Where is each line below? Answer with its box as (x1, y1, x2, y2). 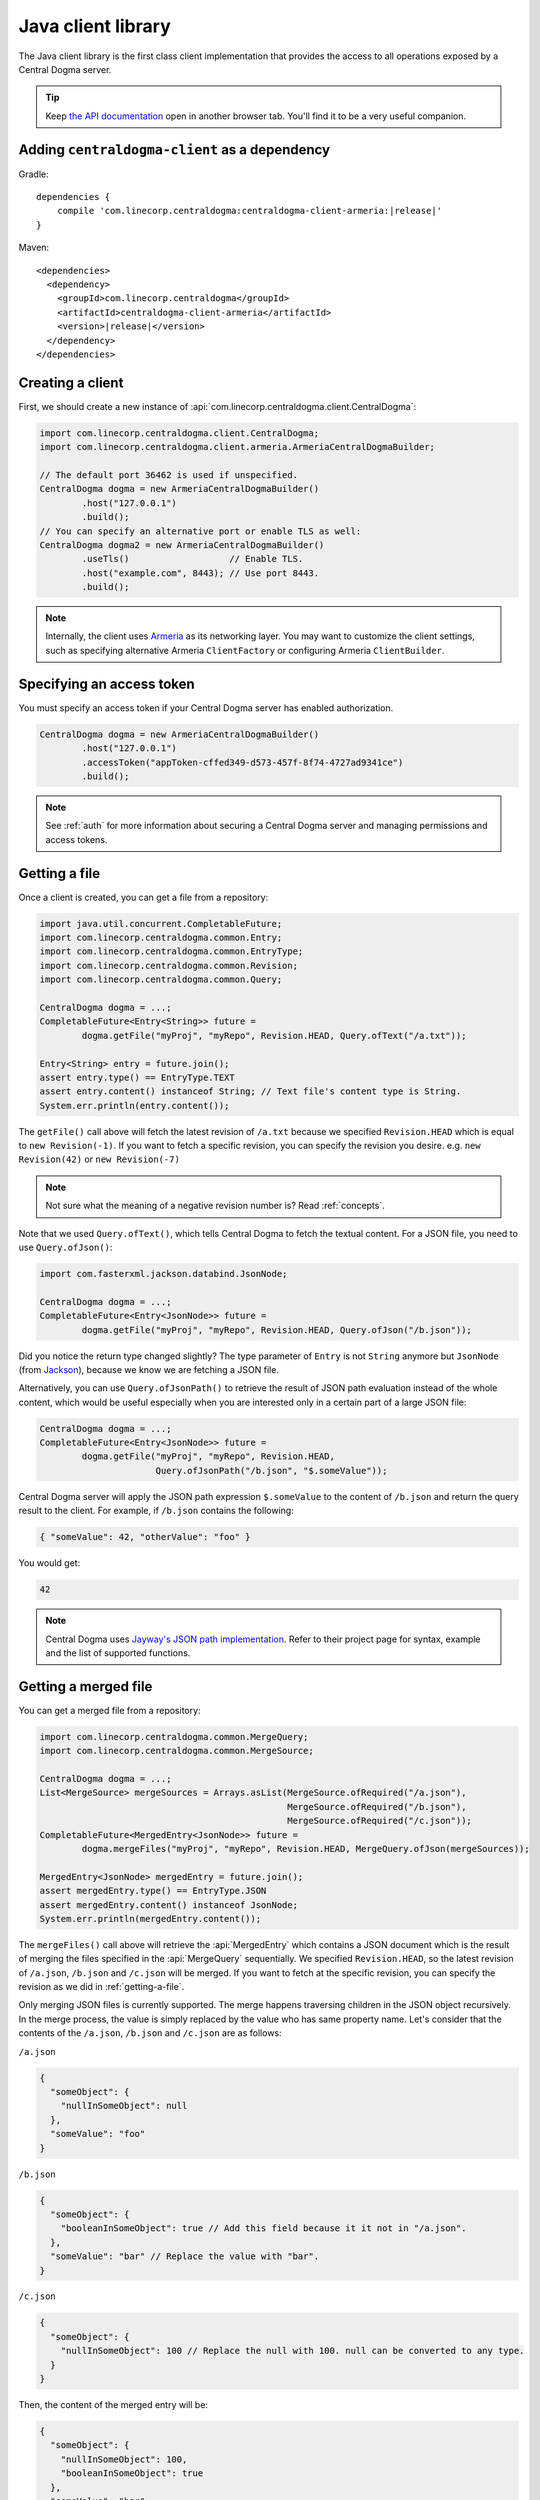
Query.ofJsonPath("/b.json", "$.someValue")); (155, 1465, 388, 1476)
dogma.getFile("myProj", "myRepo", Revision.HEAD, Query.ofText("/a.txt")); (81, 1030, 467, 1041)
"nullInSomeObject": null (60, 2100, 188, 2112)
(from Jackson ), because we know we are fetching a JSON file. (18, 1363, 280, 1375)
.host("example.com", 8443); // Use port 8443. (81, 567, 320, 579)
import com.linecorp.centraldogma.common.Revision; (39, 960, 299, 971)
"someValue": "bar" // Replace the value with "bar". (50, 2251, 320, 2262)
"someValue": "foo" (50, 2128, 146, 2140)
